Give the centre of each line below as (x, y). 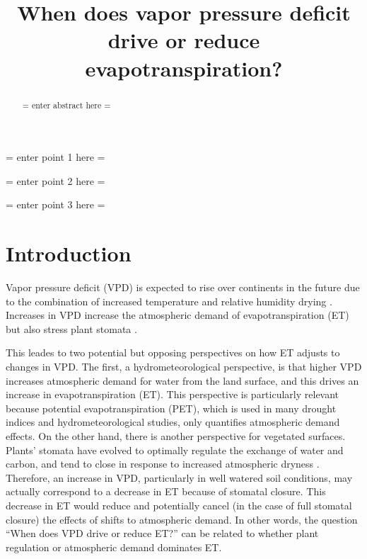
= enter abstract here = (66, 105)
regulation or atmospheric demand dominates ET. (114, 547)
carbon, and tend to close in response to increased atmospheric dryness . (163, 464)
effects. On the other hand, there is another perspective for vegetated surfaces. (176, 436)
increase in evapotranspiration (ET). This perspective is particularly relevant (173, 394)
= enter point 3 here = (56, 204)
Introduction (69, 253)
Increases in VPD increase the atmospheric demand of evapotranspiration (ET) (177, 315)
